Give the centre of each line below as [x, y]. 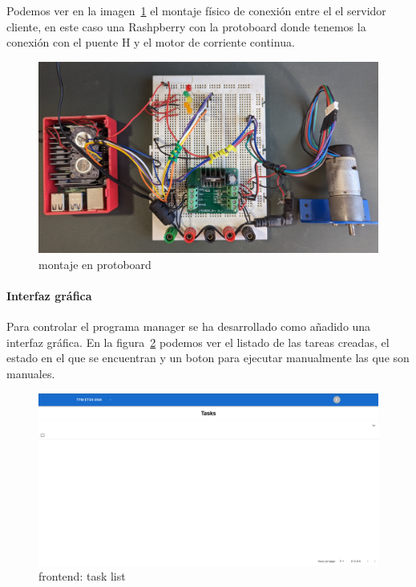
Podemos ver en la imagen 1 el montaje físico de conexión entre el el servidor [196, 10]
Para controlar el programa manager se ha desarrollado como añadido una [189, 326]
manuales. [31, 374]
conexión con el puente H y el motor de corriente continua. [151, 42]
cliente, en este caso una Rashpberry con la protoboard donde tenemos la [186, 26]
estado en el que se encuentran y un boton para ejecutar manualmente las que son [208, 358]
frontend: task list [82, 576]
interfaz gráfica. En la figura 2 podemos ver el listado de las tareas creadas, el [198, 342]
